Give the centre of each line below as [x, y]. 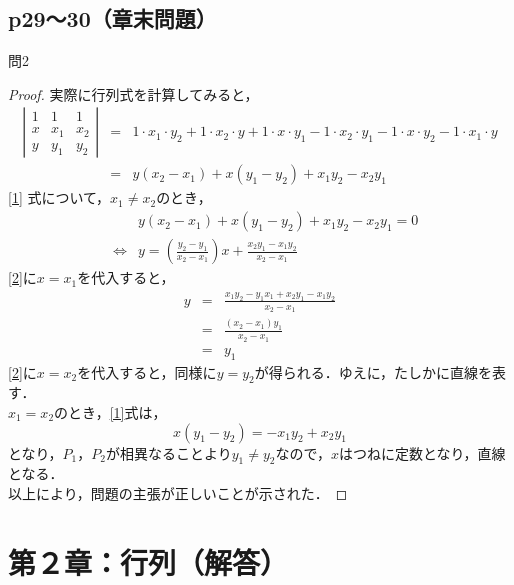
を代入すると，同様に [147, 371]
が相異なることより [168, 452]
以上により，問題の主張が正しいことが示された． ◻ [178, 492]
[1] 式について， [59, 197]
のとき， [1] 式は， [110, 411]
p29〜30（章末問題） [112, 18]
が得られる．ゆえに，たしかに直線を [373, 371]
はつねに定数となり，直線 [422, 452]
